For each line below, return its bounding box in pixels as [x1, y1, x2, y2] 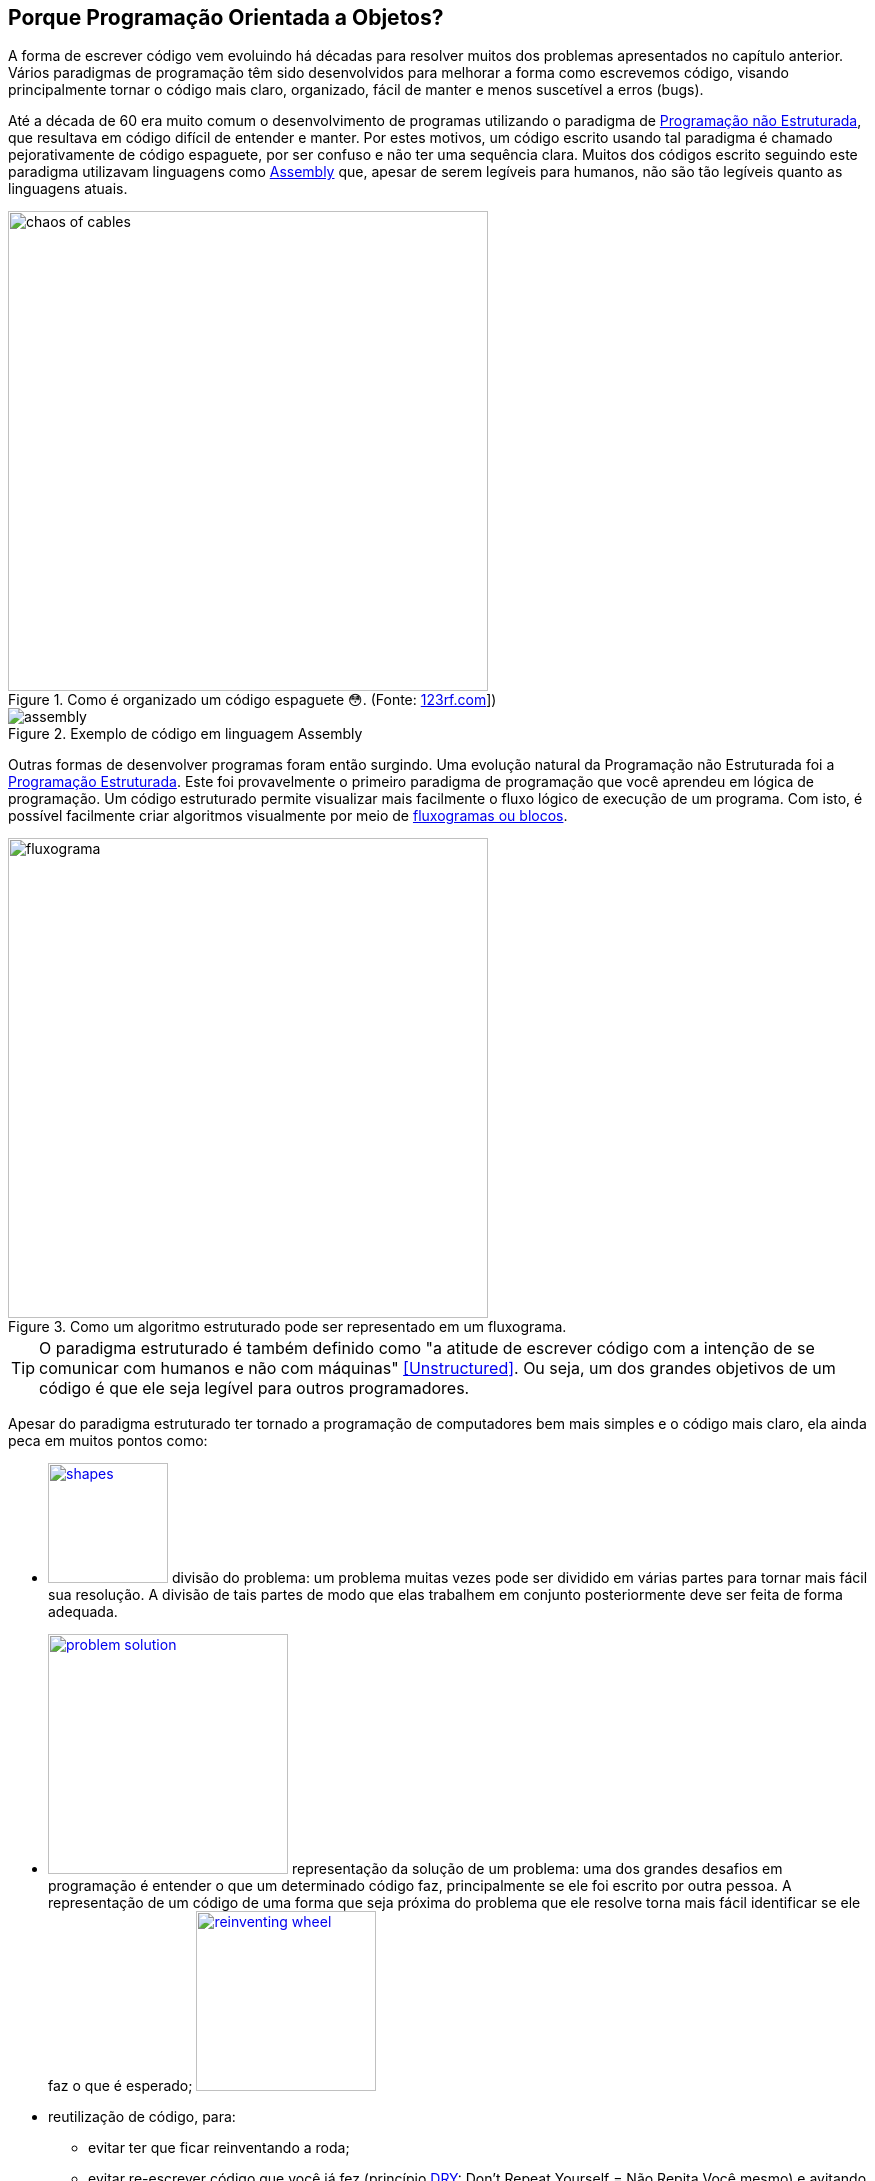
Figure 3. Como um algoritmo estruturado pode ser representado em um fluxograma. [8, 1318, 567, 1336]
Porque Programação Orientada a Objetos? [8, 5, 444, 30]
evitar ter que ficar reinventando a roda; [88, 2139, 350, 2157]
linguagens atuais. [8, 180, 128, 198]
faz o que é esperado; [48, 2077, 193, 2095]
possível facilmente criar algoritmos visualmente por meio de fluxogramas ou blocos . [8, 807, 568, 825]
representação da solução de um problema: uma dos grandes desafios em [291, 1860, 783, 1878]
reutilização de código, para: [48, 2108, 236, 2126]
